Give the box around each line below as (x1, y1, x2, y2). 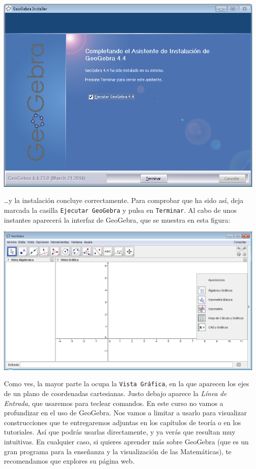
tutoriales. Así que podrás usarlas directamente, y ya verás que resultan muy (4, 427, 236, 437)
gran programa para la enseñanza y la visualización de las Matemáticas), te (4, 446, 232, 456)
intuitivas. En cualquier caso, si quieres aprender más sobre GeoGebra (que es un (4, 436, 249, 446)
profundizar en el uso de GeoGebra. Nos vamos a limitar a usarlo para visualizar (4, 407, 247, 418)
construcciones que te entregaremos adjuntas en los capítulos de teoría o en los (4, 417, 241, 427)
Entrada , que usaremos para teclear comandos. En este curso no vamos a (4, 398, 224, 408)
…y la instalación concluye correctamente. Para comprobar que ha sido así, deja (4, 195, 244, 205)
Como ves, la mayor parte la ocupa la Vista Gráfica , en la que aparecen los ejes (4, 378, 249, 389)
